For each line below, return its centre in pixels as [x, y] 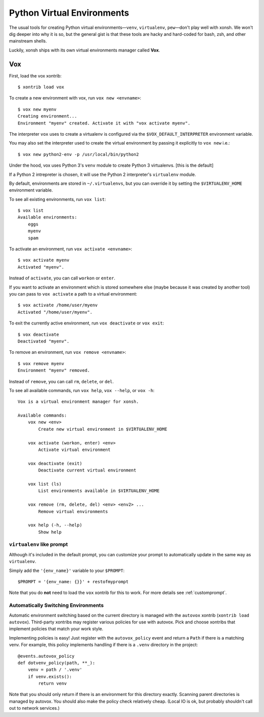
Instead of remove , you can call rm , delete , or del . [62, 381]
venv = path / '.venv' [55, 670]
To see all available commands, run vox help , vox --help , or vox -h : [82, 390]
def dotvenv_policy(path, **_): [56, 663]
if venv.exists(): [50, 677]
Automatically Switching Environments [56, 605]
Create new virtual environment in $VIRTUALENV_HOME [103, 429]
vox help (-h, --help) [55, 525]
